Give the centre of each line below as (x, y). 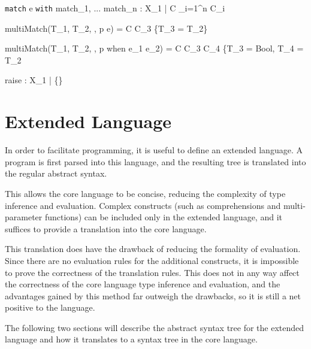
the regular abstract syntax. (56, 173)
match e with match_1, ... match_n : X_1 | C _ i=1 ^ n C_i (115, 8)
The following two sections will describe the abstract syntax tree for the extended (155, 327)
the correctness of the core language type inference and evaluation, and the (143, 284)
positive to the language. (50, 307)
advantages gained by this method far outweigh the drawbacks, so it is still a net (153, 295)
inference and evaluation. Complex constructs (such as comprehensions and (143, 205)
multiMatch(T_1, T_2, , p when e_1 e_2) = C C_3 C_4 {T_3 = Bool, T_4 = (154, 48)
